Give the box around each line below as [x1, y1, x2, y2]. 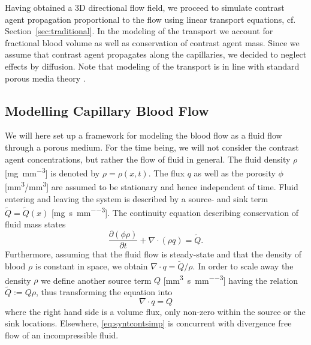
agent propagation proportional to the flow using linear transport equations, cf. [5, 13, 296, 25]
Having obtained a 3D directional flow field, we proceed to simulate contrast [5, 1, 285, 13]
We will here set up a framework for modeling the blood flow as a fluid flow [5, 129, 282, 142]
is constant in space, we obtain [35, 259, 148, 272]
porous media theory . [5, 71, 86, 84]
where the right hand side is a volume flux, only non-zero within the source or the [5, 305, 306, 317]
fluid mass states [5, 218, 66, 230]
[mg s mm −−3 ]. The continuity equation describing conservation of [51, 205, 298, 218]
